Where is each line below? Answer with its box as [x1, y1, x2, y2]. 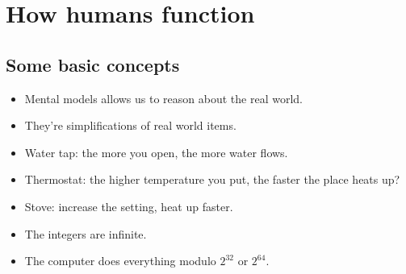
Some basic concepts [6, 52, 180, 77]
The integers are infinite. [24, 225, 147, 242]
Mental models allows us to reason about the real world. [24, 89, 303, 106]
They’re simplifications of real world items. [24, 117, 236, 134]
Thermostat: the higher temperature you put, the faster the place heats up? [24, 171, 400, 188]
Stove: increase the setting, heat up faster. [24, 197, 233, 214]
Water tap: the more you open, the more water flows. [24, 143, 288, 160]
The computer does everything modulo [24, 252, 216, 269]
